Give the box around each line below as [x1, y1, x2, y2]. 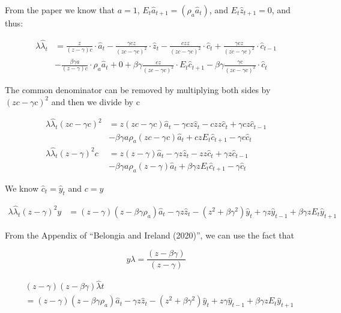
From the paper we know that [5, 4, 115, 16]
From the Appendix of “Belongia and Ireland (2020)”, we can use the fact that [5, 228, 294, 241]
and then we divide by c [51, 95, 140, 108]
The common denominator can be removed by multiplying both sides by [5, 83, 271, 96]
